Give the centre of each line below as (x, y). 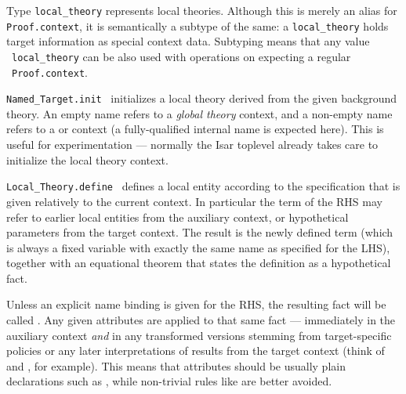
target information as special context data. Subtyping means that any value (188, 41)
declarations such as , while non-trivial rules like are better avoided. (169, 381)
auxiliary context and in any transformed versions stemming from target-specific (199, 335)
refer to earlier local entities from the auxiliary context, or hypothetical (178, 217)
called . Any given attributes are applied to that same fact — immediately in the (201, 320)
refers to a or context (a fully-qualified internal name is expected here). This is (195, 129)
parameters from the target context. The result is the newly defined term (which (200, 232)
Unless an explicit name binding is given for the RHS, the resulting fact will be (196, 304)
